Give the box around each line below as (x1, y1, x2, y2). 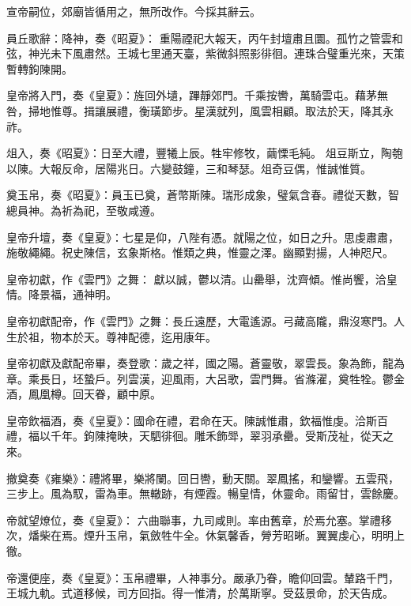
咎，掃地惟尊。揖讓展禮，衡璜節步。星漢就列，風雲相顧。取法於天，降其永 (6, 102, 394, 119)
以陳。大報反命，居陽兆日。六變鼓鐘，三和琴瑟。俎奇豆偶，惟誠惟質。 (6, 160, 371, 176)
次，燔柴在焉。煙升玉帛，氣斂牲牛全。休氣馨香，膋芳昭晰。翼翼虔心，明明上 (6, 527, 405, 544)
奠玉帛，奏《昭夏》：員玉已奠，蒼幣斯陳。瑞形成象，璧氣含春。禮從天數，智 (6, 186, 399, 203)
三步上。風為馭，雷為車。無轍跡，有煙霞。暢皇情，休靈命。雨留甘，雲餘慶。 (6, 485, 405, 502)
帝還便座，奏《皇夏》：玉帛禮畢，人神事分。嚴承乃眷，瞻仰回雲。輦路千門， (6, 569, 399, 585)
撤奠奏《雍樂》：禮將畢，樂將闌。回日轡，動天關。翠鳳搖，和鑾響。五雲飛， (6, 469, 399, 486)
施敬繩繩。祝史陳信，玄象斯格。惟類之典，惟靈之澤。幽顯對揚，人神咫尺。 (6, 244, 394, 261)
